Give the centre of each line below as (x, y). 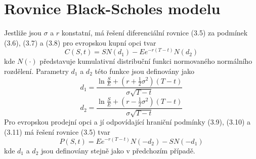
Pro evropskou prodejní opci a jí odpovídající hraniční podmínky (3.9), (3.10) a (127, 122)
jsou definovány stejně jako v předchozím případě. (118, 150)
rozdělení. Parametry (36, 71)
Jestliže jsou (23, 33)
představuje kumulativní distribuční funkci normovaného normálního (146, 61)
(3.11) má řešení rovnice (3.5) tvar (57, 131)
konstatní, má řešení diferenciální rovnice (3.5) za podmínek (155, 33)
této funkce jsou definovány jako (144, 71)
